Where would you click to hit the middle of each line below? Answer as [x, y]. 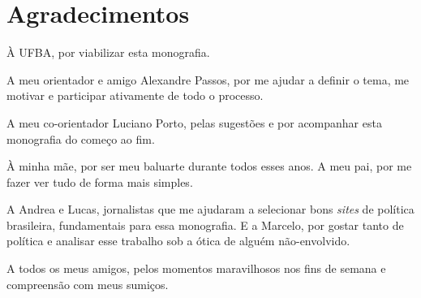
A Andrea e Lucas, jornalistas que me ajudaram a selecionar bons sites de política [210, 209]
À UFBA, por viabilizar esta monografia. [108, 52]
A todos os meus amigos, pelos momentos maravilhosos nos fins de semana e [196, 268]
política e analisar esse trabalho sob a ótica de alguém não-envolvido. [178, 241]
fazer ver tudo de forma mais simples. [100, 181]
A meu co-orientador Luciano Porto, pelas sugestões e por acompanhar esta [194, 122]
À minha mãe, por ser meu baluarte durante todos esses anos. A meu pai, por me [209, 166]
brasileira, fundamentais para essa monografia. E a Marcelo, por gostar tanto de [205, 225]
